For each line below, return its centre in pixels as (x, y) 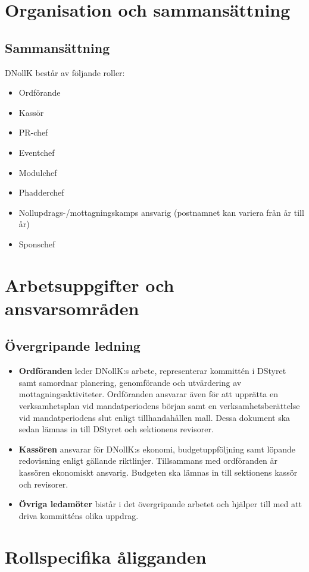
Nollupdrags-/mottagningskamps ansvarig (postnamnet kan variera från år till (161, 212)
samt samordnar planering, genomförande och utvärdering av (130, 382)
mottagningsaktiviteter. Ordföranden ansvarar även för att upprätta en (149, 394)
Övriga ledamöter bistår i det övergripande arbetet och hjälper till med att (160, 504)
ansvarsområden (72, 308)
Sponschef (37, 243)
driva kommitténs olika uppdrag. (79, 515)
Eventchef (37, 152)
